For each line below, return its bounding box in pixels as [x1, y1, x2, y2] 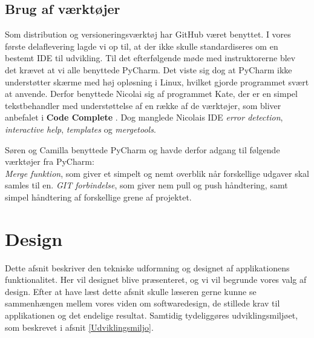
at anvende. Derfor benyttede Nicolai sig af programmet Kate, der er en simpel [5, 87, 298, 100]
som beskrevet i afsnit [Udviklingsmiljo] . [5, 320, 154, 333]
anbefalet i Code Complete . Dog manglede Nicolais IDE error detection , [5, 111, 283, 124]
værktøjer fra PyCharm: [5, 155, 94, 168]
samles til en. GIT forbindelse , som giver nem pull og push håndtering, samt [5, 179, 288, 191]
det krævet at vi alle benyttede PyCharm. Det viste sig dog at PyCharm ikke [5, 63, 292, 76]
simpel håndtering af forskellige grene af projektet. [5, 190, 192, 203]
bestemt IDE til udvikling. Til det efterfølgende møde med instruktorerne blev [5, 51, 296, 64]
